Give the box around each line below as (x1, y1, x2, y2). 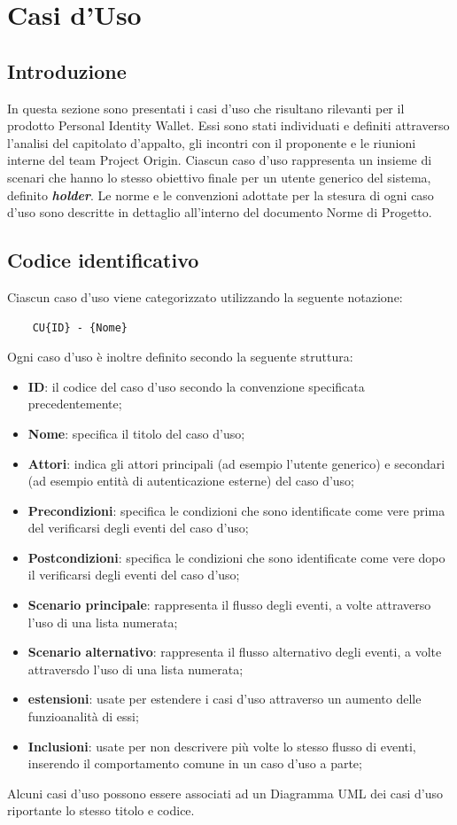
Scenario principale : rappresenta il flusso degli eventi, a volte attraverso (27, 595, 431, 614)
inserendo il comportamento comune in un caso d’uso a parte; (27, 754, 362, 773)
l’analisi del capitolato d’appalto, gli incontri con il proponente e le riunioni (7, 133, 416, 152)
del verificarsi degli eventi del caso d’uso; (27, 518, 249, 537)
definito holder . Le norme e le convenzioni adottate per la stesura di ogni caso (7, 185, 434, 204)
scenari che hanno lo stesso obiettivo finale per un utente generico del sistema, (7, 167, 431, 186)
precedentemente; (27, 394, 122, 413)
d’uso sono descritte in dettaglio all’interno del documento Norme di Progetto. (7, 203, 432, 222)
